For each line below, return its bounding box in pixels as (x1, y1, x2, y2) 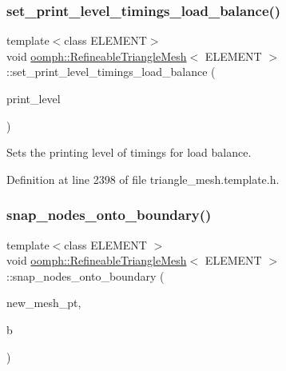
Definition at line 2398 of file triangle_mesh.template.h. (6, 170, 280, 187)
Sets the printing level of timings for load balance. (6, 144, 252, 161)
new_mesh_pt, (6, 294, 81, 311)
